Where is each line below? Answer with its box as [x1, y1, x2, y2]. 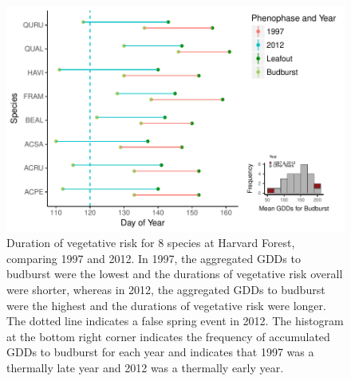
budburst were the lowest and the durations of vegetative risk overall [6, 265, 343, 282]
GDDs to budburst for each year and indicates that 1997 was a [6, 344, 314, 360]
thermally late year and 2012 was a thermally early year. [6, 359, 284, 375]
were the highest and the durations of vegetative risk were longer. [6, 297, 326, 313]
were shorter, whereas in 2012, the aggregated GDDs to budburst [6, 281, 325, 298]
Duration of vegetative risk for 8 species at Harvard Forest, [6, 234, 295, 251]
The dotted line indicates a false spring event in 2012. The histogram [6, 312, 344, 329]
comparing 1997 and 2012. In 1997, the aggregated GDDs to [6, 249, 301, 266]
